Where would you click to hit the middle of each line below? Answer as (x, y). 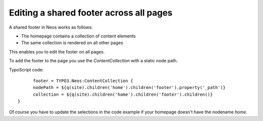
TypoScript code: (26, 69)
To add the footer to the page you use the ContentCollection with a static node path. (93, 61)
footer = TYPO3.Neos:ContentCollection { (83, 81)
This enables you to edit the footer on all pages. (57, 52)
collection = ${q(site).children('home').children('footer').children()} (123, 94)
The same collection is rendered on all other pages (72, 43)
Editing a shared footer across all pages (91, 13)
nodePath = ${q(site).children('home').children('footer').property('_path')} (129, 88)
